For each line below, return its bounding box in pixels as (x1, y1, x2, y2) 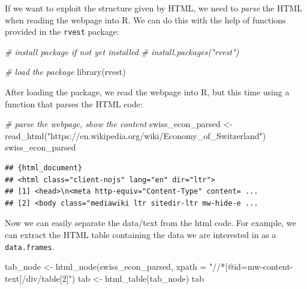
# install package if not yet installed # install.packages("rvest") (5, 45, 239, 58)
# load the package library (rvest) (5, 65, 126, 78)
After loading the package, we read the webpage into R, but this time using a (5, 86, 290, 98)
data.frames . (5, 240, 55, 252)
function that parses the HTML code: (5, 97, 143, 110)
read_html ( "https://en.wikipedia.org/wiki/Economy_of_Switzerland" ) (5, 129, 266, 142)
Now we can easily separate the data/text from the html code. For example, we (5, 216, 296, 229)
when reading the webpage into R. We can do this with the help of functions (5, 13, 286, 26)
